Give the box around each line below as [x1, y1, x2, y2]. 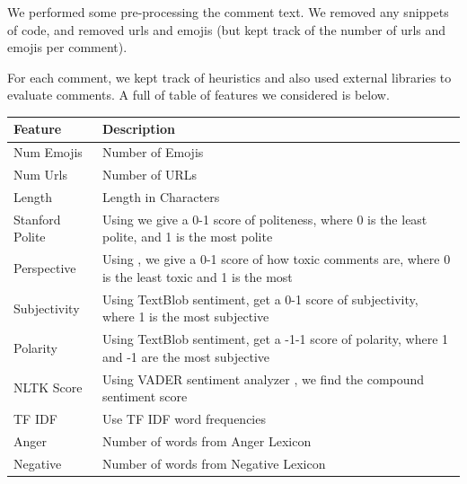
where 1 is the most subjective [101, 307, 269, 326]
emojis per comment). [7, 38, 128, 57]
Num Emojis [13, 143, 83, 162]
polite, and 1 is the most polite [101, 227, 273, 246]
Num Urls [13, 165, 68, 184]
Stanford [13, 209, 61, 228]
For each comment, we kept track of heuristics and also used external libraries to [7, 67, 452, 86]
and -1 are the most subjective [101, 347, 270, 365]
